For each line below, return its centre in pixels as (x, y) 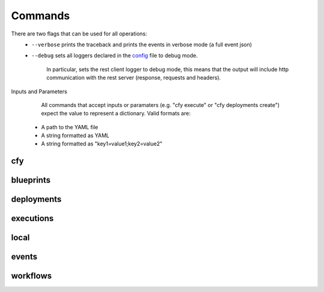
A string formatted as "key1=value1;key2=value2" (102, 144)
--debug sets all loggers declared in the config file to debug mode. (115, 56)
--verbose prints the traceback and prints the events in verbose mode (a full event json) (142, 44)
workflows (31, 276)
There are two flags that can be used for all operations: (79, 34)
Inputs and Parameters (39, 91)
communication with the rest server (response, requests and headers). (134, 78)
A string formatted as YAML (75, 136)
